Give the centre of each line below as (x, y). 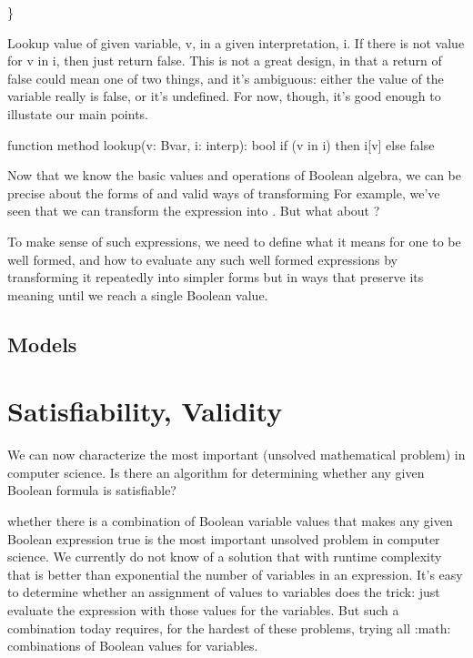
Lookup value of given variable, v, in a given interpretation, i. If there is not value (236, 42)
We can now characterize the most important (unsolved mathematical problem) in (236, 455)
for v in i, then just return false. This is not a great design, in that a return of (225, 61)
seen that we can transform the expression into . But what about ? (194, 211)
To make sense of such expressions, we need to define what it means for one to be (234, 241)
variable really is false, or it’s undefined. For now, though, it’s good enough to (224, 96)
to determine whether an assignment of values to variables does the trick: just (224, 592)
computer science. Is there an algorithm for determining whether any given (216, 472)
